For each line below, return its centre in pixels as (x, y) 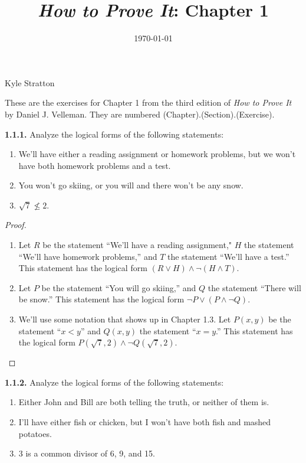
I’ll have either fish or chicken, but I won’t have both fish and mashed (145, 422)
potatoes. (35, 433)
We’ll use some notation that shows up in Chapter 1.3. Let (125, 319)
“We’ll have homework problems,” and (88, 256)
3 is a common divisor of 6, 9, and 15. (87, 453)
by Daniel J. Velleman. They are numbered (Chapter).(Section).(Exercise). (140, 114)
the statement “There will (254, 287)
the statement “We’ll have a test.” (228, 256)
